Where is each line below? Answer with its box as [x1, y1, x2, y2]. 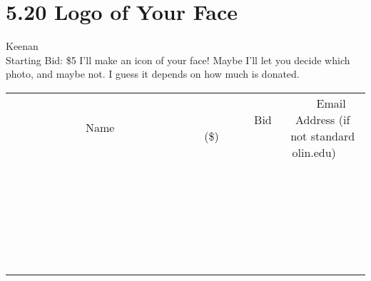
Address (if [295, 111, 350, 128]
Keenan [6, 39, 39, 53]
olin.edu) [292, 143, 336, 160]
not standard [290, 127, 355, 144]
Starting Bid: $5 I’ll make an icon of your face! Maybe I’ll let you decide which [6, 52, 350, 67]
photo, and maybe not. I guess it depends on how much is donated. [6, 66, 300, 81]
